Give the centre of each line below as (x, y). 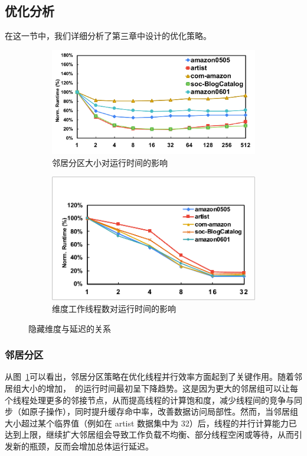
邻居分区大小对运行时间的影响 (110, 162)
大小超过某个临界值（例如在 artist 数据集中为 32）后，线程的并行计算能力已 (151, 423)
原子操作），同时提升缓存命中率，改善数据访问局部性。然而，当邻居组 (164, 411)
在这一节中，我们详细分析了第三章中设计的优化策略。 (108, 36)
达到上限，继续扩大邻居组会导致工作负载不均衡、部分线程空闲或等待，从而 (149, 434)
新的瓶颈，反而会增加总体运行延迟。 (83, 446)
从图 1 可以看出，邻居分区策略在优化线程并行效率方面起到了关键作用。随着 (149, 377)
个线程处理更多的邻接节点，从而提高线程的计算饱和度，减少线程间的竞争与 (149, 400)
